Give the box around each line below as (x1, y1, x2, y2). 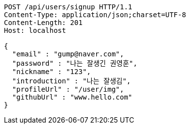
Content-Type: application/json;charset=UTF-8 (4, 11, 186, 19)
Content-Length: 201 (4, 19, 83, 26)
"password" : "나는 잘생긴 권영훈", (12, 59, 137, 67)
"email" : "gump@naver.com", (12, 50, 124, 58)
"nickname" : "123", (12, 68, 91, 76)
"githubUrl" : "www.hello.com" (12, 93, 133, 101)
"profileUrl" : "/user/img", (12, 85, 124, 93)
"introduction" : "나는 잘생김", (12, 77, 131, 85)
